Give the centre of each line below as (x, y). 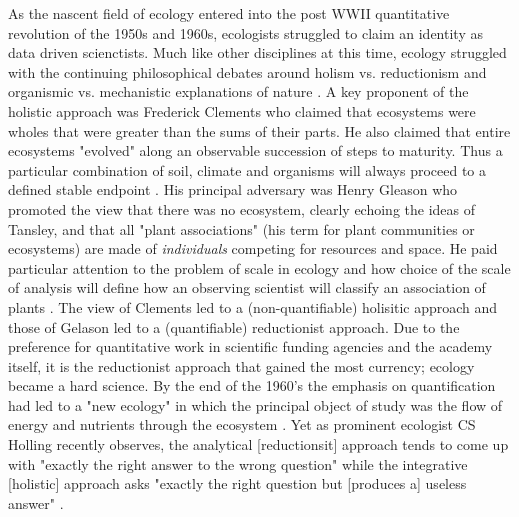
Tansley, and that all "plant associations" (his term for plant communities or (241, 228)
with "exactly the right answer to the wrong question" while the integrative (238, 463)
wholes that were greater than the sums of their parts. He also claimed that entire (259, 130)
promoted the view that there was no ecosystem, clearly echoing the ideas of (242, 208)
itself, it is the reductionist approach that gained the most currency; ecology (241, 365)
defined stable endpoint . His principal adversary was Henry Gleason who (233, 189)
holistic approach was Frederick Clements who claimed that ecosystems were (242, 110)
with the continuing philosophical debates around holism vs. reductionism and (247, 71)
